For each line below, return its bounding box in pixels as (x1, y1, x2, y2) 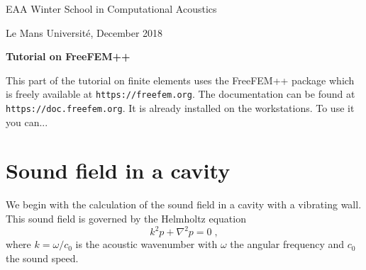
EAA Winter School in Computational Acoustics (6, 1, 217, 16)
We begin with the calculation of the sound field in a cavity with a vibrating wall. (6, 197, 362, 212)
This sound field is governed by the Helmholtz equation (6, 211, 246, 225)
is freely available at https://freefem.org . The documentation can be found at (6, 86, 355, 101)
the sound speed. (6, 250, 79, 265)
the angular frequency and (230, 237, 345, 252)
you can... (6, 114, 48, 129)
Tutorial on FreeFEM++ (6, 49, 131, 64)
